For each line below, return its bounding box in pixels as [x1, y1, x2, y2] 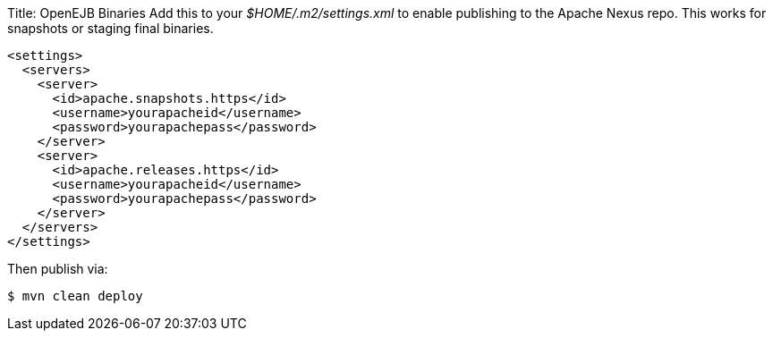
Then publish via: [7, 261, 108, 276]
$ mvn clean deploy [7, 289, 143, 303]
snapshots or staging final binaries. [7, 21, 214, 36]
